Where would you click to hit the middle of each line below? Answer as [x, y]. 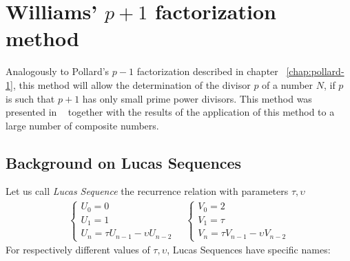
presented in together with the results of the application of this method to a [170, 112]
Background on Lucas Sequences [124, 162]
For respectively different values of [78, 250]
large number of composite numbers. [82, 125]
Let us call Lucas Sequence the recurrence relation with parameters [147, 191]
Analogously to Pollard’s [58, 71]
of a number [288, 84]
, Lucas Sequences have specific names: [249, 250]
